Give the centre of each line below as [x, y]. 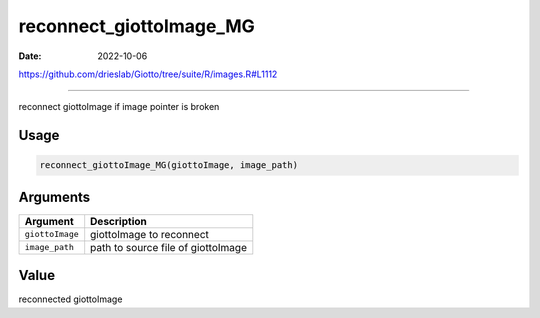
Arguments [54, 196]
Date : [30, 56]
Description [118, 221]
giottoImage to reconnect [150, 234]
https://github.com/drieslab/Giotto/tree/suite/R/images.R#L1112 [148, 74]
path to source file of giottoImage [168, 247]
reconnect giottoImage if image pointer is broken [119, 107]
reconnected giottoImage [70, 299]
